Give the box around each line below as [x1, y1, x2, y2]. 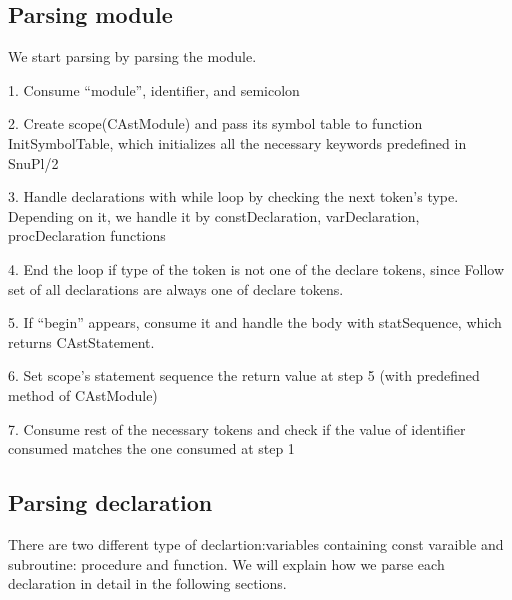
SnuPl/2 [8, 152, 59, 173]
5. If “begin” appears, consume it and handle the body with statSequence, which [8, 312, 502, 333]
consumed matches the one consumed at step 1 [8, 438, 295, 459]
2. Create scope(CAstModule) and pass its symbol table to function [8, 113, 423, 134]
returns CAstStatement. [8, 331, 155, 352]
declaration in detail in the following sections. [8, 573, 287, 594]
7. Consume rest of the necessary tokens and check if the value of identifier [8, 418, 466, 439]
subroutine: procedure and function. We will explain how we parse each [8, 553, 445, 574]
